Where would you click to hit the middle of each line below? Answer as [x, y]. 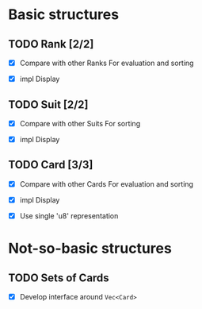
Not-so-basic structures [90, 249]
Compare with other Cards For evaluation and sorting [107, 183]
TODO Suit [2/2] [48, 104]
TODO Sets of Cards [59, 278]
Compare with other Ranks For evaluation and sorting [107, 63]
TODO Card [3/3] [51, 165]
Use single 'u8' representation [69, 216]
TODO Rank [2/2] [51, 44]
